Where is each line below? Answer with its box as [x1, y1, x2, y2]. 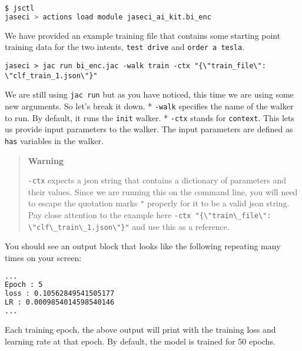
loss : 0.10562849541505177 [5, 289, 115, 298]
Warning [28, 154, 64, 166]
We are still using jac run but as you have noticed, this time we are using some [5, 88, 294, 101]
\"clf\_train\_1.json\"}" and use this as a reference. [28, 220, 230, 232]
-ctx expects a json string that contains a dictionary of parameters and [28, 174, 287, 186]
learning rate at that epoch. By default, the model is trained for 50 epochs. [5, 335, 276, 347]
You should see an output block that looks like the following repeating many [5, 240, 281, 252]
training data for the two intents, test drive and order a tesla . [5, 41, 245, 53]
